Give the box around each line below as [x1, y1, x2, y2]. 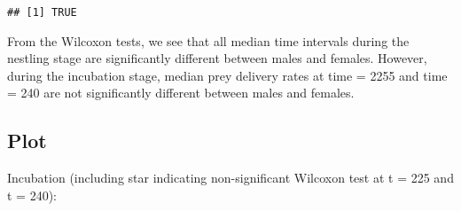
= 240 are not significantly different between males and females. [7, 83, 355, 102]
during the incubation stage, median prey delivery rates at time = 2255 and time [7, 66, 448, 84]
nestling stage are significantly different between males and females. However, [7, 49, 427, 67]
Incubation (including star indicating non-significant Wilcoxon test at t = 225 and [7, 168, 454, 187]
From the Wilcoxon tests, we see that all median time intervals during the [7, 31, 410, 50]
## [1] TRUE [7, 6, 77, 19]
